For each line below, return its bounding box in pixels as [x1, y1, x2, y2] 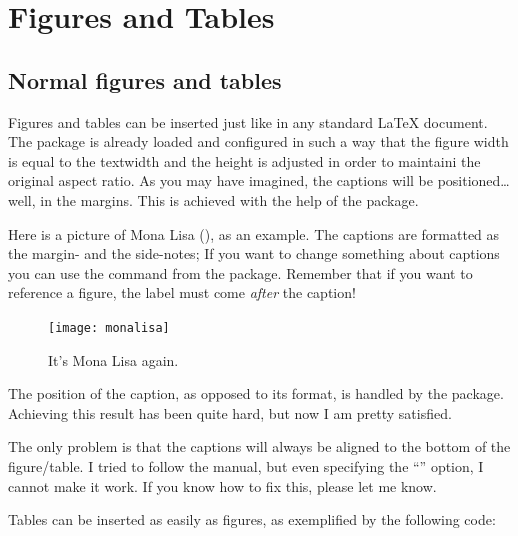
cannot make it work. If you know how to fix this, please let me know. [8, 475, 437, 496]
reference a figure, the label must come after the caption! [8, 282, 356, 303]
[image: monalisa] [48, 320, 170, 335]
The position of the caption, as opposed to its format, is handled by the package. [8, 383, 504, 404]
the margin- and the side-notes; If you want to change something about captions [8, 243, 500, 264]
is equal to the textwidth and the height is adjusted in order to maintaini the [8, 150, 481, 171]
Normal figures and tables [8, 64, 282, 95]
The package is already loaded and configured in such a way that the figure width [8, 131, 509, 152]
